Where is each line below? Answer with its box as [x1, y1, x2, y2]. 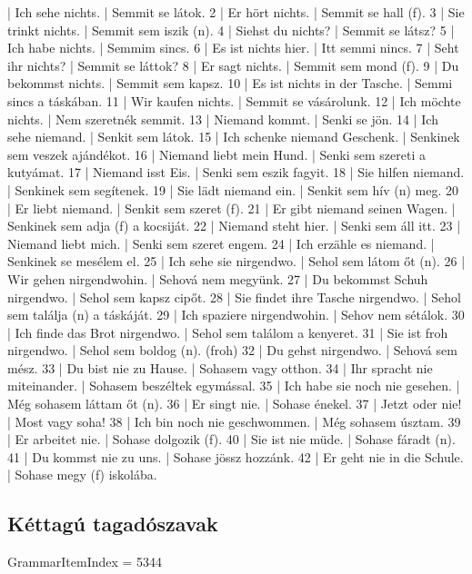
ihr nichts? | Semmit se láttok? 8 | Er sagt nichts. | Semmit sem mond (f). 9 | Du [7, 55, 459, 74]
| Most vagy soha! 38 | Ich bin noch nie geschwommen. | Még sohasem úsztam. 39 [7, 411, 461, 430]
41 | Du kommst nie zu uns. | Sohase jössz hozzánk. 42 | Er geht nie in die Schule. [7, 447, 464, 466]
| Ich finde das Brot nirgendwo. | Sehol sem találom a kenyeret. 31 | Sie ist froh [7, 322, 448, 341]
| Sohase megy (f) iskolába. [7, 465, 157, 484]
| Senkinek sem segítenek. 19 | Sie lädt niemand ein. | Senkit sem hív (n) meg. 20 [7, 180, 459, 199]
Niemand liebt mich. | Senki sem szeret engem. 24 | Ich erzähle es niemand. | [7, 233, 435, 252]
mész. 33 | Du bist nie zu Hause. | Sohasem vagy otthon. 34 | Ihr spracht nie [7, 358, 433, 377]
